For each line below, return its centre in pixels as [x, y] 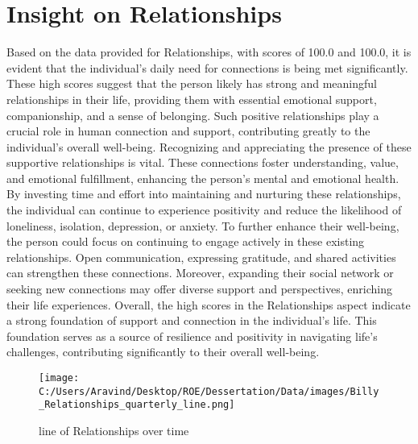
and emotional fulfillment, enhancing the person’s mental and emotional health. [203, 178]
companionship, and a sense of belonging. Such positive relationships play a [193, 115]
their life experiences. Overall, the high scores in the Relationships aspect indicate [209, 304]
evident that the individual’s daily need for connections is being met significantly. [207, 67]
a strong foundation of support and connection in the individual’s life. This [192, 320]
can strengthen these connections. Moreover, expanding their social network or [200, 273]
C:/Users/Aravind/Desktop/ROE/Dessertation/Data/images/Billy [209, 391]
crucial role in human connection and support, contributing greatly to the [188, 131]
